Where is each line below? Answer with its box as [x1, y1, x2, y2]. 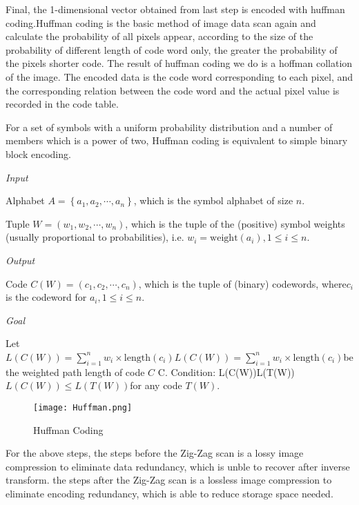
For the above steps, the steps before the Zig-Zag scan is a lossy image [6, 446, 304, 460]
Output [6, 253, 35, 267]
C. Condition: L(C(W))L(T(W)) [157, 364, 295, 379]
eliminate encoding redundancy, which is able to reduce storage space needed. [6, 486, 333, 500]
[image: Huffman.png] [33, 402, 133, 413]
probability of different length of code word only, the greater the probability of [6, 42, 338, 57]
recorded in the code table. [6, 97, 119, 111]
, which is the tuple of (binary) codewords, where [138, 276, 347, 290]
